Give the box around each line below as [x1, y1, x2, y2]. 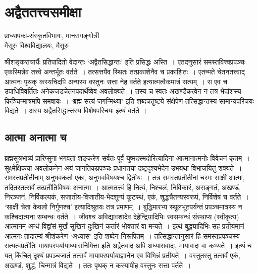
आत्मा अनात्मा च [4, 130, 67, 145]
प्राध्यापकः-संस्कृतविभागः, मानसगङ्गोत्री [4, 30, 99, 41]
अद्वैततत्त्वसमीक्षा [4, 1, 81, 22]
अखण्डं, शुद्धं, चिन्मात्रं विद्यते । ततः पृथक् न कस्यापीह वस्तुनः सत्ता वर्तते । [4, 260, 191, 270]
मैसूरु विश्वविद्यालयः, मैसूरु [4, 40, 69, 50]
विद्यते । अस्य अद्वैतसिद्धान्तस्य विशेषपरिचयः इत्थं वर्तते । [4, 105, 148, 116]
